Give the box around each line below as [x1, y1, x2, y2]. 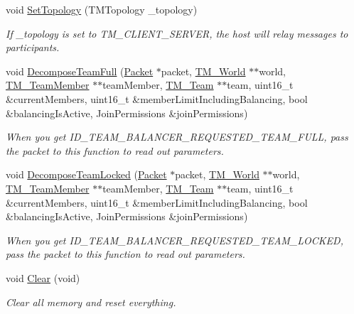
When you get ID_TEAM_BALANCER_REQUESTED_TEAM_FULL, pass [6, 129, 348, 144]
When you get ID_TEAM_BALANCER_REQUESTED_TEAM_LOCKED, [6, 232, 343, 247]
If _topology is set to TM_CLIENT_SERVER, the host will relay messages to [6, 26, 348, 40]
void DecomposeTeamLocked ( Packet [6, 167, 167, 182]
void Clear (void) [6, 270, 80, 285]
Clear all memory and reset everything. [6, 294, 176, 309]
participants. [6, 40, 60, 55]
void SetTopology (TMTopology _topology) [6, 2, 198, 16]
